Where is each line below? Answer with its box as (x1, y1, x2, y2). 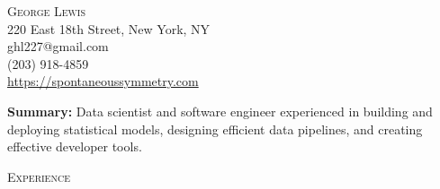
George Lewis (7, 2, 85, 20)
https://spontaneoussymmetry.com (7, 72, 199, 90)
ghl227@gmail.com (7, 37, 109, 56)
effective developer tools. (7, 137, 142, 156)
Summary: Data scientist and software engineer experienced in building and (7, 101, 433, 120)
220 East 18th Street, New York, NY (7, 19, 211, 38)
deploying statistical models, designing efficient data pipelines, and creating (7, 119, 423, 138)
